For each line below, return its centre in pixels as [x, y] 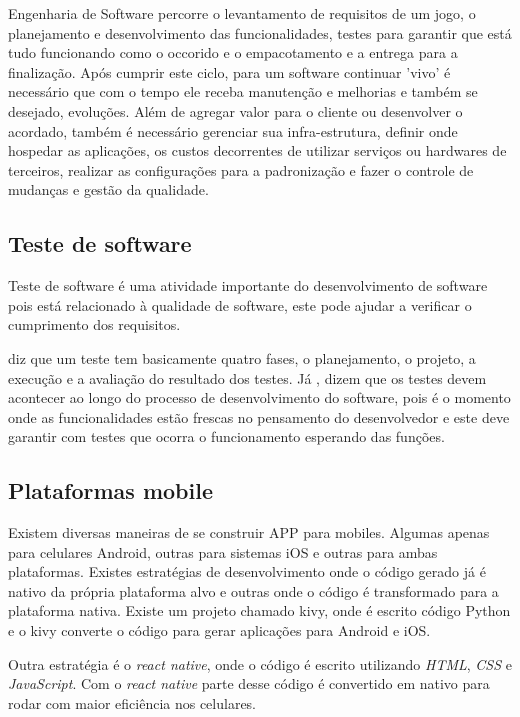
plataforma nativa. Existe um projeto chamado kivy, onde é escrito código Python [259, 610]
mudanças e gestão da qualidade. [108, 189]
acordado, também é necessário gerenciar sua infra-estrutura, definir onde [233, 130]
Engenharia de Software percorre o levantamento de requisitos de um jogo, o [242, 13]
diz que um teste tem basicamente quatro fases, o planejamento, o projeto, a [242, 357]
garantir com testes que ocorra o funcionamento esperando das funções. [226, 436]
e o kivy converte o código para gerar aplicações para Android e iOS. [219, 630]
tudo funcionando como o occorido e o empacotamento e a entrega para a [233, 52]
